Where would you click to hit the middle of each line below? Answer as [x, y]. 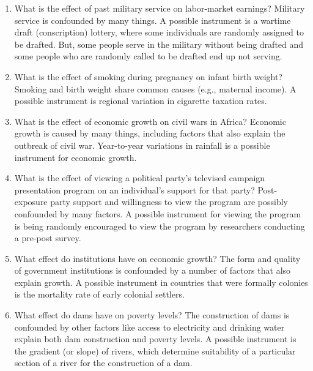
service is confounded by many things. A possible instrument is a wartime [153, 20]
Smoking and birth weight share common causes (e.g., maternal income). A [155, 88]
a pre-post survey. [48, 238]
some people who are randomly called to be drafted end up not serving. [148, 56]
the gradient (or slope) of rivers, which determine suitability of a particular [155, 350]
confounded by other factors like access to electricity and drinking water [149, 327]
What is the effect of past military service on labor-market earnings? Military [160, 8]
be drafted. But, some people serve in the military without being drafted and [159, 44]
